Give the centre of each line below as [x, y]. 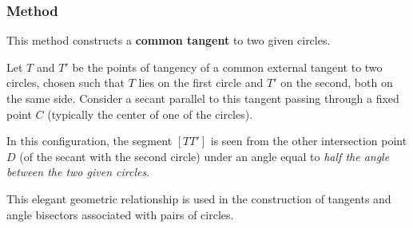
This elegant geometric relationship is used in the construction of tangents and [199, 198]
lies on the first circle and [201, 83]
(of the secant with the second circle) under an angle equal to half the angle [205, 156]
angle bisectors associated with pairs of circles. [120, 214]
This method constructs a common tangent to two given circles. [169, 40]
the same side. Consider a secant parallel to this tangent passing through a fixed [203, 98]
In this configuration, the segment [89, 141]
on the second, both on [337, 83]
